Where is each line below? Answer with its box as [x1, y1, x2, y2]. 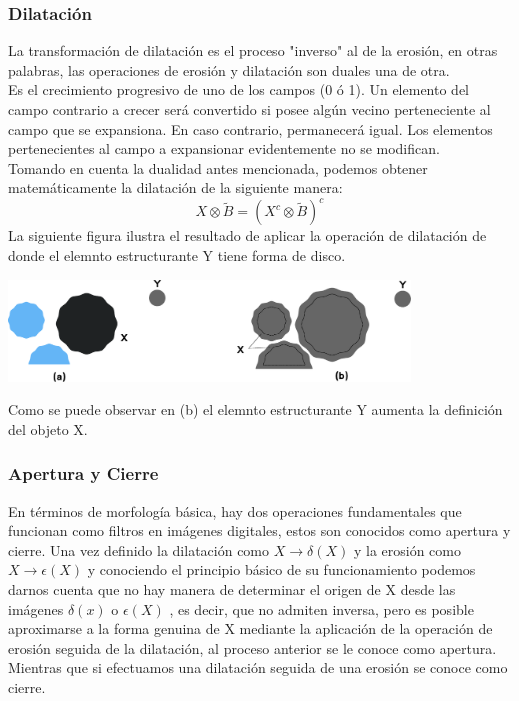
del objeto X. [8, 418, 88, 439]
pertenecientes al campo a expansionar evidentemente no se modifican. [8, 138, 440, 159]
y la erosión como [353, 539, 462, 560]
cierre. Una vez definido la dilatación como [8, 539, 270, 560]
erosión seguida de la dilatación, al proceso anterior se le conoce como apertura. [8, 637, 497, 658]
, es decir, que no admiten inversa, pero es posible [169, 598, 474, 619]
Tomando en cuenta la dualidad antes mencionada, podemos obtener [8, 157, 428, 178]
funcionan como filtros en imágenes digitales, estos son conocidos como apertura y [8, 520, 511, 541]
